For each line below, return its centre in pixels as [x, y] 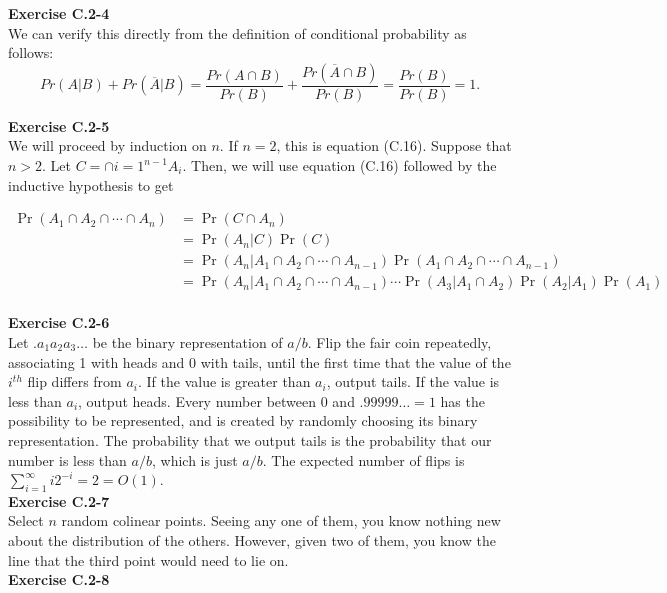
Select [26, 520]
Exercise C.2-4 [59, 13]
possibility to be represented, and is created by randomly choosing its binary [243, 420]
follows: [31, 52]
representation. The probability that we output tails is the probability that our [250, 439]
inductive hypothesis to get [91, 184]
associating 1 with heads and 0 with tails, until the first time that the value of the [259, 361]
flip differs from [74, 381]
